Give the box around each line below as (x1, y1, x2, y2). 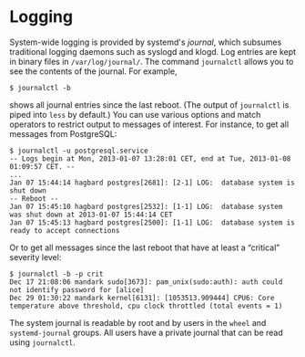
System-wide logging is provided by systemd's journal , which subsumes (9, 37, 282, 47)
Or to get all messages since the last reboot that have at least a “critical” (9, 242, 280, 253)
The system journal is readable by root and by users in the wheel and (9, 317, 267, 328)
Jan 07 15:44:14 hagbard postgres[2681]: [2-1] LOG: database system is (9, 178, 296, 187)
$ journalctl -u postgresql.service (9, 146, 148, 155)
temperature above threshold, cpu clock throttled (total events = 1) (9, 301, 283, 310)
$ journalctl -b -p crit (9, 269, 104, 278)
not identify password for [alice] (9, 285, 145, 294)
